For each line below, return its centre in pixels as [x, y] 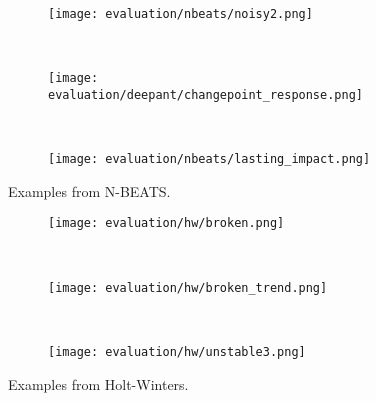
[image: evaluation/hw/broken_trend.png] [188, 287]
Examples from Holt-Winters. [98, 383]
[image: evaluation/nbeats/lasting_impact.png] [209, 159]
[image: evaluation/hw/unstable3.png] [177, 351]
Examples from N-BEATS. [89, 190]
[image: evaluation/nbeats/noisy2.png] [180, 14]
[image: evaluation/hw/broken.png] [166, 223]
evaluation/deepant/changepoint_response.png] [205, 94]
